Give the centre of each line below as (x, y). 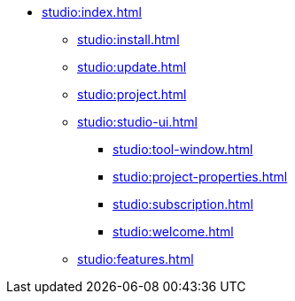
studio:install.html (128, 39)
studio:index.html (92, 12)
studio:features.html (136, 259)
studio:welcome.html (173, 232)
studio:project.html (132, 94)
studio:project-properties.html (200, 177)
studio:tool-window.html (183, 149)
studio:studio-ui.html (137, 122)
